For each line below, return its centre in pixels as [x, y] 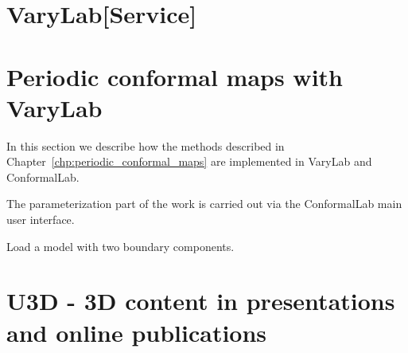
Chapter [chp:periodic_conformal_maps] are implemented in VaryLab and [189, 161]
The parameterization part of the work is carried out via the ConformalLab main [204, 204]
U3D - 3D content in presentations [201, 301]
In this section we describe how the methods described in [146, 145]
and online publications [137, 332]
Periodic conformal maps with [175, 76]
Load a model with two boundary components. [120, 246]
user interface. [41, 220]
